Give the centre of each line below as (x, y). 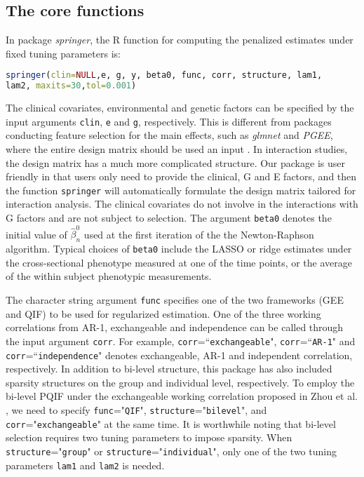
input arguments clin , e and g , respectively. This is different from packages (169, 121)
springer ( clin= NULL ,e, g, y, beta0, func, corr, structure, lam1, (164, 75)
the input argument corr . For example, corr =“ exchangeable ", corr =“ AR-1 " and (181, 341)
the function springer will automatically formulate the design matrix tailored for (181, 190)
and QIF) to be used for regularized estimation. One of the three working (163, 313)
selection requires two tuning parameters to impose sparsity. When (149, 437)
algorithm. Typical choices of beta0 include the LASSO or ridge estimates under (179, 249)
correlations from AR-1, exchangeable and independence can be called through (175, 327)
